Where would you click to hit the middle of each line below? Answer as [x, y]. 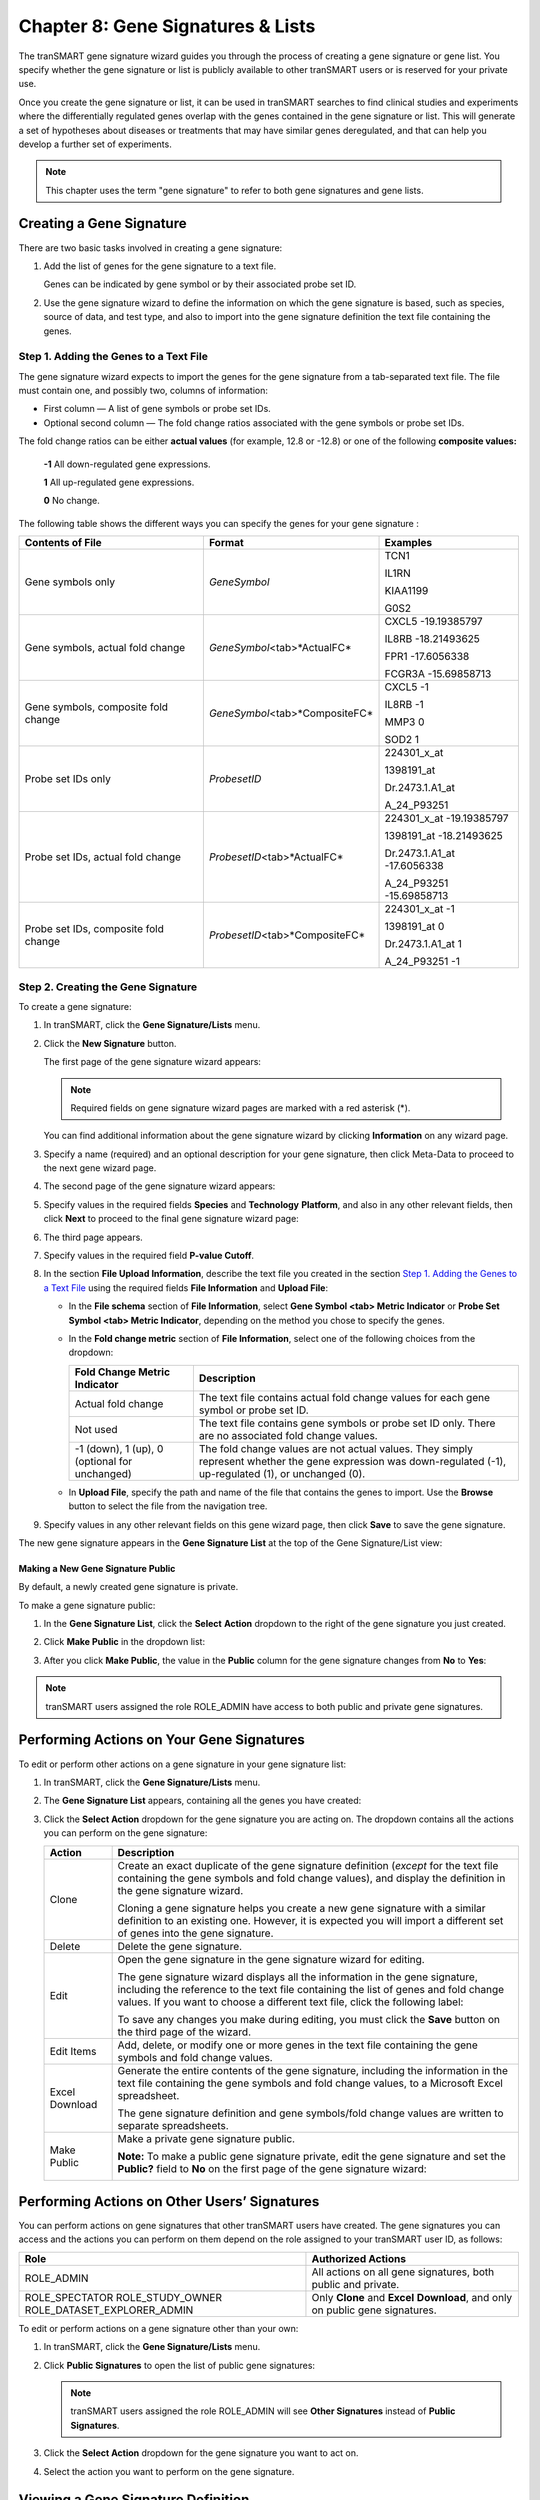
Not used [96, 1429]
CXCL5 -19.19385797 [434, 622]
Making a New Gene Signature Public [97, 1568]
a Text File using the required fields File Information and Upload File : [186, 1287]
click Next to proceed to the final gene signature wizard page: [171, 1219]
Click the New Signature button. [110, 1043]
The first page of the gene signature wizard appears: [152, 1062]
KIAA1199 [406, 591]
